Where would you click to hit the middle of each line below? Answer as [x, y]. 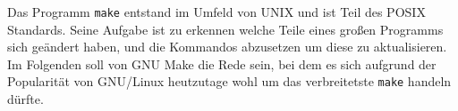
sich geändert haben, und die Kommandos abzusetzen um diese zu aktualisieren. [227, 47]
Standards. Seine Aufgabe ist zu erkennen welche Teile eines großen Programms [225, 29]
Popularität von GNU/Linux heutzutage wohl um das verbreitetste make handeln [229, 81]
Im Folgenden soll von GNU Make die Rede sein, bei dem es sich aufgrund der [222, 63]
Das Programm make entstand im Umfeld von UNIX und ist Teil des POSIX [216, 12]
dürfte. [25, 99]
